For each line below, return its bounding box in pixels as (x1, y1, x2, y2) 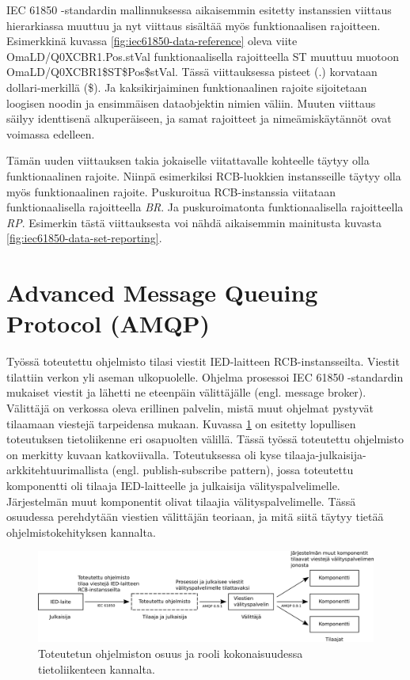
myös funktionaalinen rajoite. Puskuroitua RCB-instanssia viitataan (6, 183, 336, 199)
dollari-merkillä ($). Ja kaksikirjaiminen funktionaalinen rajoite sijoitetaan (6, 78, 367, 95)
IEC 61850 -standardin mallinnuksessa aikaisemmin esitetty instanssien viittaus (6, 2, 392, 17)
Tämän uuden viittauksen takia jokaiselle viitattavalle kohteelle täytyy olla (6, 152, 370, 169)
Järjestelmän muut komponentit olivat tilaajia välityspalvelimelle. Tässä (6, 492, 356, 509)
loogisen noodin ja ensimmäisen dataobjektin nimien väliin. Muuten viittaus (6, 94, 376, 111)
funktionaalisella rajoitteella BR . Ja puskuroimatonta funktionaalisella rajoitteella (6, 199, 404, 215)
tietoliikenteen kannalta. (38, 660, 155, 677)
